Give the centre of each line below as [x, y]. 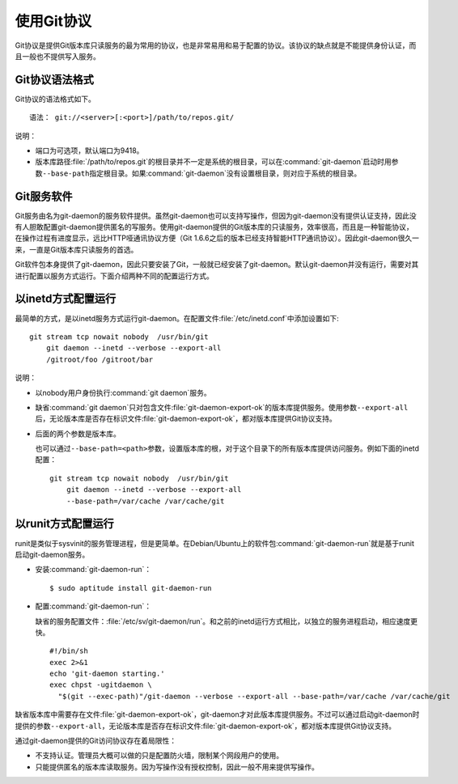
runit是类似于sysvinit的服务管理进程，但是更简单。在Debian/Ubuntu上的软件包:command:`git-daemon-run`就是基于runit [214, 543]
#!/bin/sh [69, 651]
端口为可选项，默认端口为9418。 [89, 150]
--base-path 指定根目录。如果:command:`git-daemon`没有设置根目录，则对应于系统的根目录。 [202, 173]
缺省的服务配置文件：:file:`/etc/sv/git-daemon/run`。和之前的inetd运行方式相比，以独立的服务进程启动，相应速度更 [227, 621]
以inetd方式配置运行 [66, 299]
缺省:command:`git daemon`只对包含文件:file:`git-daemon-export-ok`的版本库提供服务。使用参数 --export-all [222, 407]
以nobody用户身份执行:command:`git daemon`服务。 [123, 392]
